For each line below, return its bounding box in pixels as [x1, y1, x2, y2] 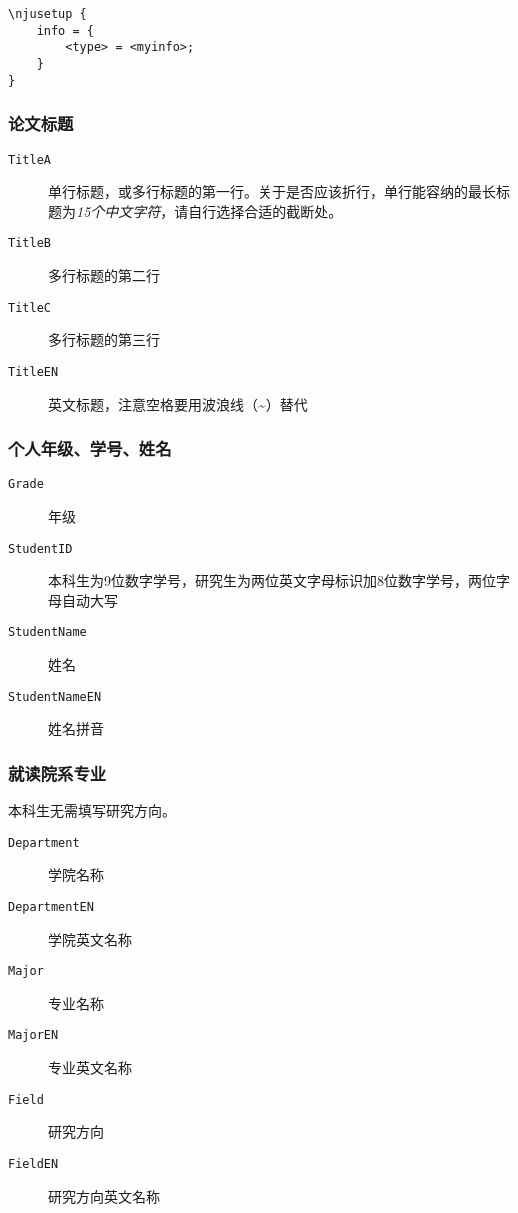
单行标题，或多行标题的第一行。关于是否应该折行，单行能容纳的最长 [48, 181, 496, 202]
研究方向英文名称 [48, 1185, 160, 1206]
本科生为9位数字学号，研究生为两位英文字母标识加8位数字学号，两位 [48, 570, 496, 591]
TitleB [8, 236, 51, 251]
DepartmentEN [8, 899, 94, 914]
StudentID [8, 541, 73, 556]
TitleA [8, 152, 51, 167]
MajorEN [8, 1028, 59, 1043]
